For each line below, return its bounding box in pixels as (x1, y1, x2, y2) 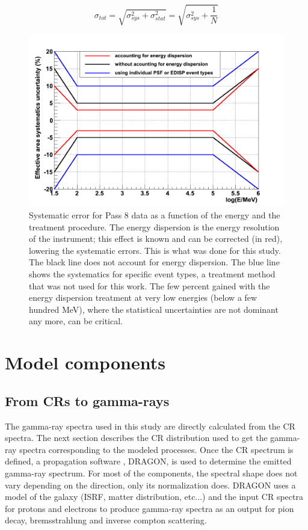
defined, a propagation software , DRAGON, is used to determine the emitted (5, 455, 292, 467)
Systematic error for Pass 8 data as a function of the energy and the (29, 209, 280, 221)
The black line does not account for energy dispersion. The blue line (29, 256, 280, 268)
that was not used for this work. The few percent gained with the (29, 279, 270, 292)
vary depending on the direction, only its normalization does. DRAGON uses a (5, 478, 296, 491)
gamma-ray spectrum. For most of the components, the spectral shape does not (5, 466, 298, 479)
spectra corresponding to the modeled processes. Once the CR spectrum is (19, 443, 294, 455)
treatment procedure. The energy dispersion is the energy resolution (29, 220, 280, 233)
